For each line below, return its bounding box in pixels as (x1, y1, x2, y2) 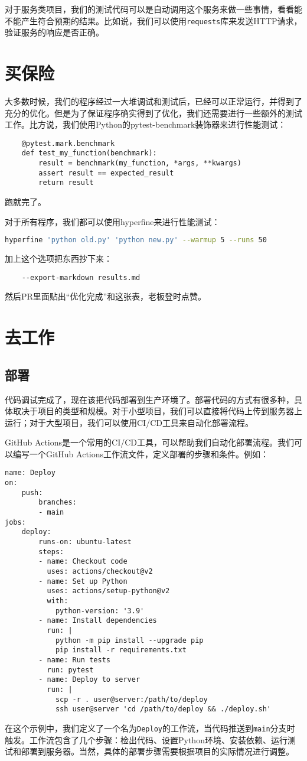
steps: (38, 547, 64, 556)
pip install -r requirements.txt (55, 646, 187, 655)
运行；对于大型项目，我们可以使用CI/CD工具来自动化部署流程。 (5, 416, 253, 428)
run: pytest (47, 665, 94, 674)
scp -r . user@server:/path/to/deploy (55, 695, 208, 704)
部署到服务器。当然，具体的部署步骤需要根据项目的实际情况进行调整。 (21, 745, 294, 757)
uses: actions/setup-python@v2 (47, 587, 170, 596)
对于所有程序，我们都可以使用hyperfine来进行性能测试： (5, 215, 220, 227)
